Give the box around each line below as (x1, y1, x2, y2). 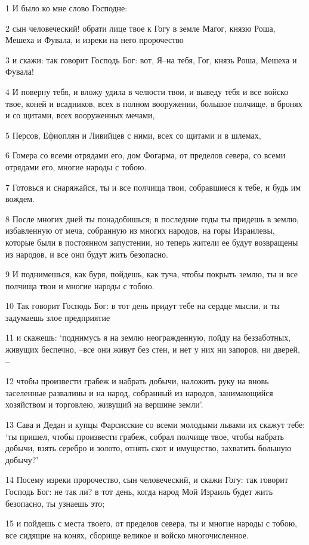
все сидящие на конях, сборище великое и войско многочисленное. (5, 528, 249, 541)
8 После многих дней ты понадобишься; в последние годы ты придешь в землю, (5, 212, 299, 225)
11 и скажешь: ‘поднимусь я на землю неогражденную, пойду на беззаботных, (5, 331, 291, 344)
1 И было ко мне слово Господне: (5, 2, 128, 14)
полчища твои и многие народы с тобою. (5, 279, 154, 292)
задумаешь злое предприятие (5, 311, 110, 323)
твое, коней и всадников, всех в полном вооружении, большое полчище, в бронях (5, 97, 302, 109)
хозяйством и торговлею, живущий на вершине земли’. (5, 398, 203, 411)
